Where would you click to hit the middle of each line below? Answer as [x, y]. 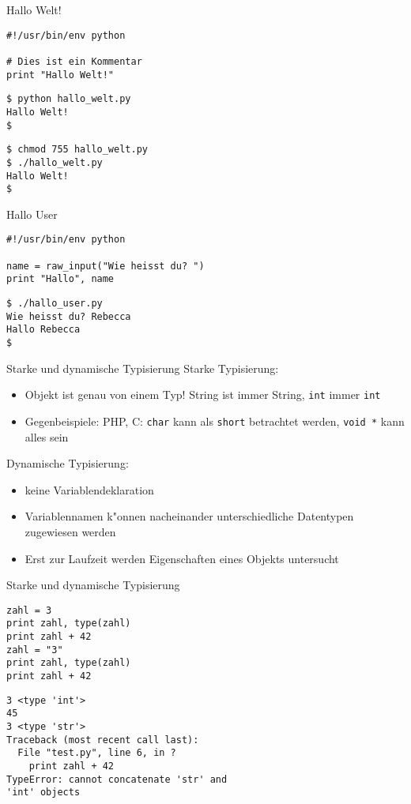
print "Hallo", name [60, 279]
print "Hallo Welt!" [60, 75]
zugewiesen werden [70, 531]
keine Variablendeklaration [89, 489]
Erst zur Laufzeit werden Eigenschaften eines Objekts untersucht [182, 558]
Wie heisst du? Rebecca [69, 316]
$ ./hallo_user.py [55, 304]
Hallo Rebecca [43, 330]
